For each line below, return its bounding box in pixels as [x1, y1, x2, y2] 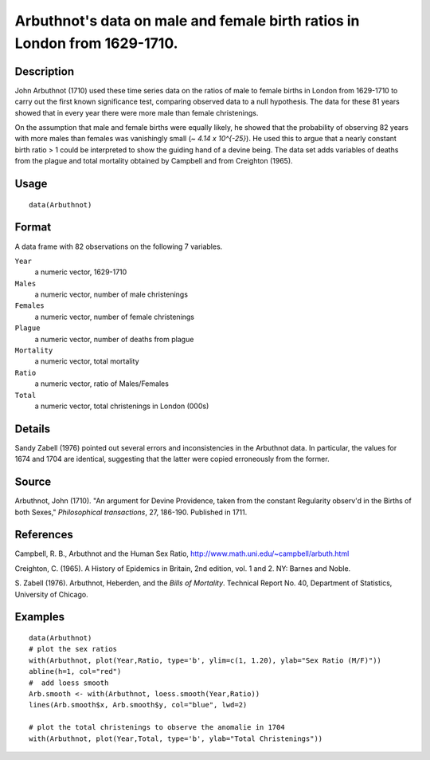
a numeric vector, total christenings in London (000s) [34, 401, 209, 411]
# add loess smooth [29, 678, 109, 687]
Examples [14, 610, 65, 624]
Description [14, 65, 75, 78]
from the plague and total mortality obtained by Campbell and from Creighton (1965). [14, 156, 294, 166]
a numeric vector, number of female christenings [34, 312, 195, 321]
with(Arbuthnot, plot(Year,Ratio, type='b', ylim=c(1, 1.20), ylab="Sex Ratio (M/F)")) [29, 656, 382, 665]
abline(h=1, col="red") [29, 667, 122, 676]
